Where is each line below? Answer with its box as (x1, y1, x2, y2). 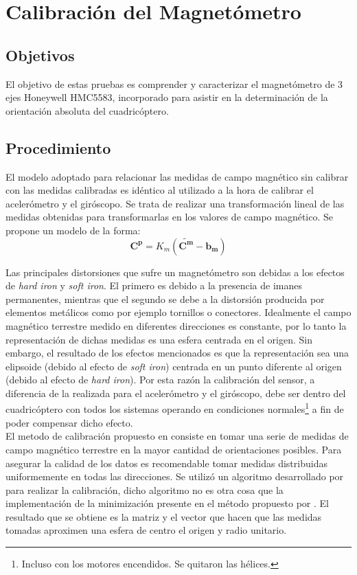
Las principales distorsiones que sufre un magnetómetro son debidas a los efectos (5, 264, 345, 279)
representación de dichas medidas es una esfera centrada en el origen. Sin (5, 332, 312, 346)
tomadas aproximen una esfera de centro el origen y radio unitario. (5, 523, 287, 537)
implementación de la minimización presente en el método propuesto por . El (5, 496, 330, 510)
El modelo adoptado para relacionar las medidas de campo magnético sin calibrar (5, 169, 349, 183)
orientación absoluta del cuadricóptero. (5, 103, 169, 117)
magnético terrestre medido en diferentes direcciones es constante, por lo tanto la (5, 318, 347, 332)
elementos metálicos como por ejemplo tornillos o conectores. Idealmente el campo (5, 305, 352, 319)
